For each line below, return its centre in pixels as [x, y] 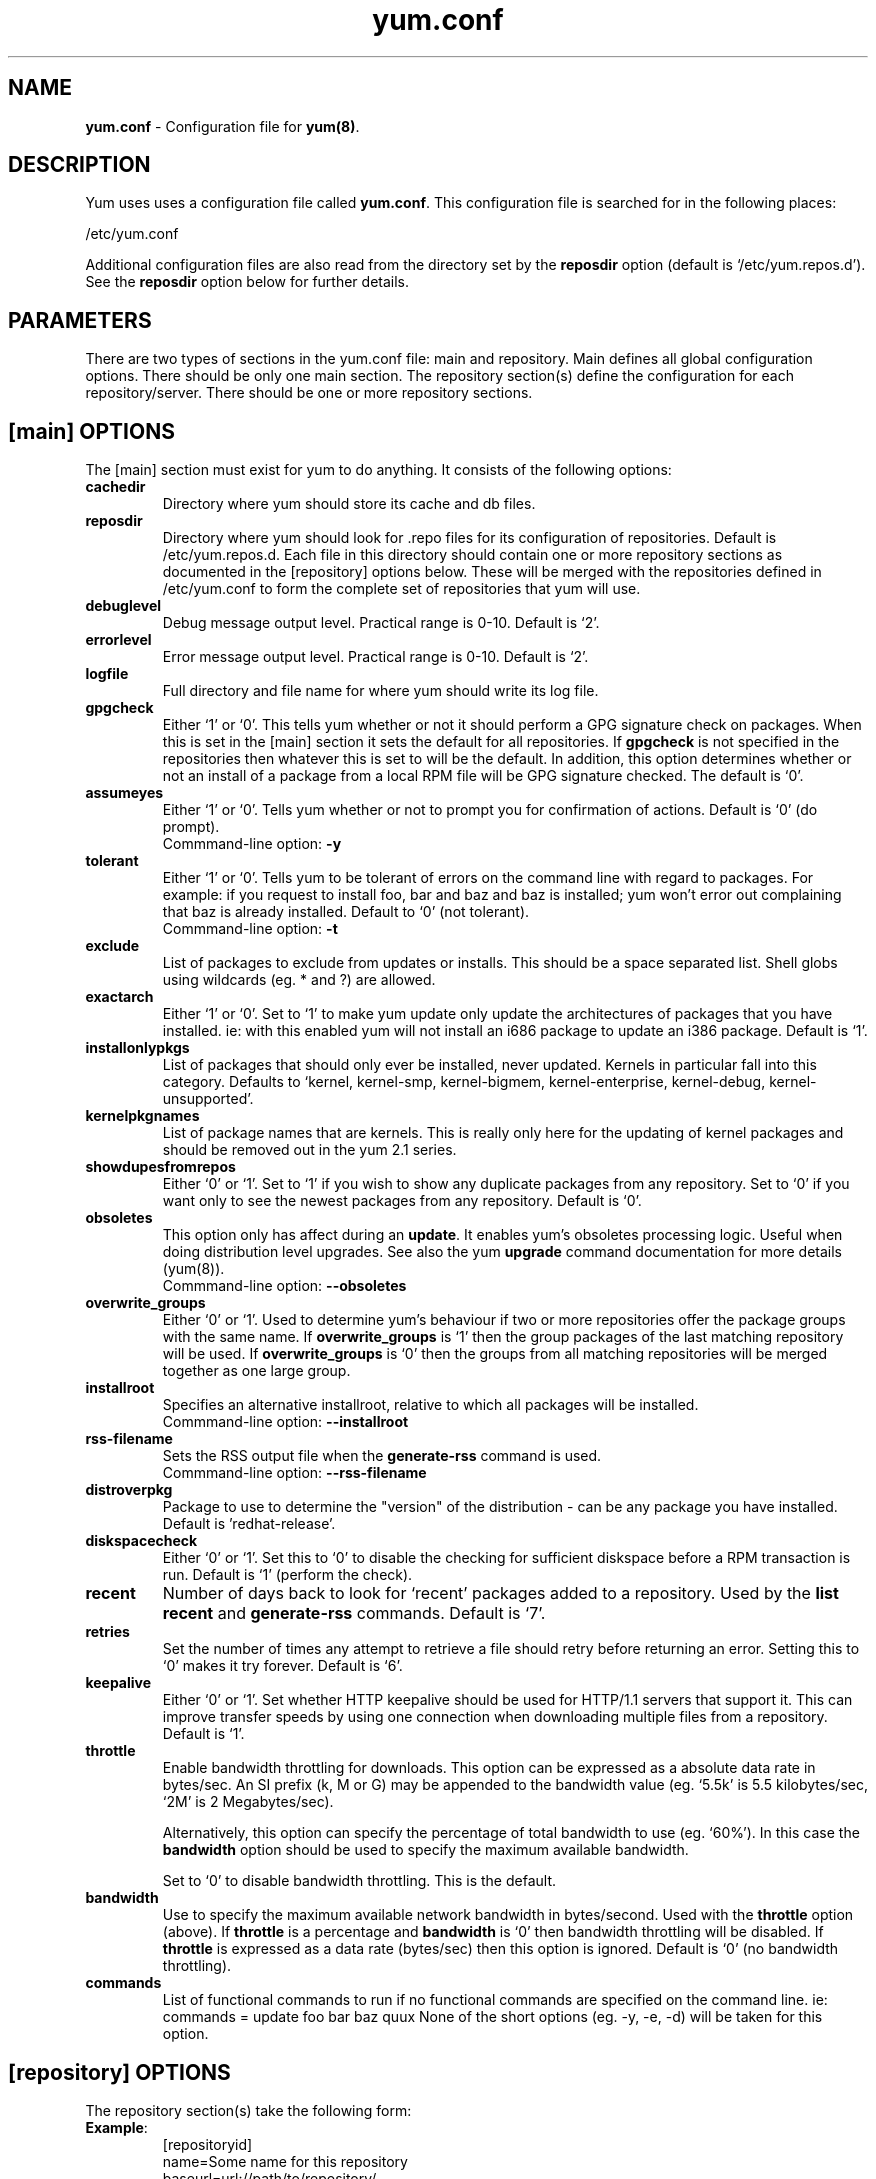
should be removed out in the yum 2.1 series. [309, 1150]
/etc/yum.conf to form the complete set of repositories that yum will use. [401, 589]
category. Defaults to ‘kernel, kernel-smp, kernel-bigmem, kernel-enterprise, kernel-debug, [464, 1082]
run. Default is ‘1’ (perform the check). [287, 1575]
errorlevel [118, 640]
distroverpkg [129, 1490]
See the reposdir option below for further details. [247, 282]
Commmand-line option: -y [252, 844]
